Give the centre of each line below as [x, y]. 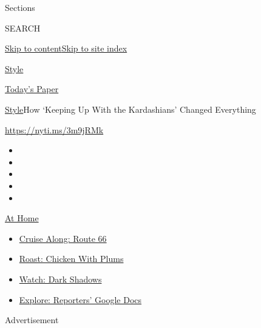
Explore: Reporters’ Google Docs [80, 299]
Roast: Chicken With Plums [71, 259]
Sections [20, 7]
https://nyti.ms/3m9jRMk [54, 129]
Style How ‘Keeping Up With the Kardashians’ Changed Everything [130, 109]
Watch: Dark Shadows [60, 279]
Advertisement [32, 320]
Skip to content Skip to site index [66, 48]
